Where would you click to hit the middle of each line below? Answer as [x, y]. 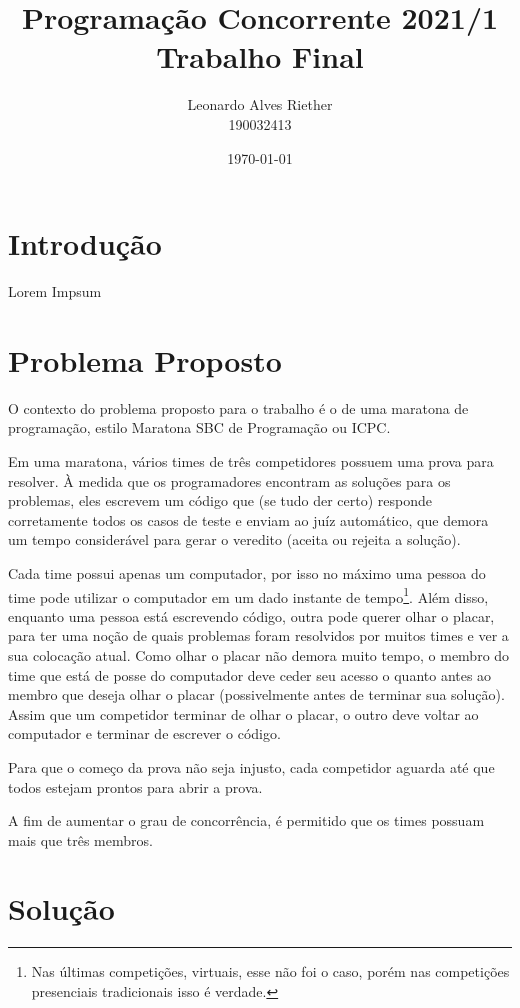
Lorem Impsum [55, 291]
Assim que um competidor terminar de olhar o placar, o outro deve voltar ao [243, 713]
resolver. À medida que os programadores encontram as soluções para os [229, 480]
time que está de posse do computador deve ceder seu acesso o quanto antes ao [250, 674]
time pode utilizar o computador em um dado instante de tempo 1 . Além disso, [248, 595]
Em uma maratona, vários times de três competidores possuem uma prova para [251, 460]
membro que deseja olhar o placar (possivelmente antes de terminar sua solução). [256, 694]
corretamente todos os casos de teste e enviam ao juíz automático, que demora [248, 519]
